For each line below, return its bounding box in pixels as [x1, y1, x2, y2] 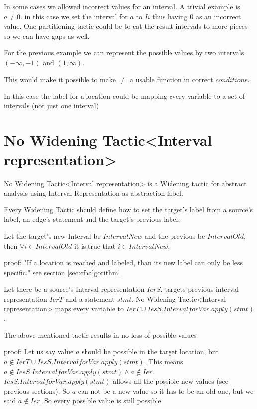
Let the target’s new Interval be [4, 231, 101, 241]
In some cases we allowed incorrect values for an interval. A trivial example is [4, 1, 240, 11]
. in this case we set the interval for [20, 11, 128, 21]
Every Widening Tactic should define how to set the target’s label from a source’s [4, 204, 253, 214]
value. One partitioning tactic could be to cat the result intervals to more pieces [4, 21, 248, 31]
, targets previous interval [160, 284, 239, 294]
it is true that [74, 240, 116, 251]
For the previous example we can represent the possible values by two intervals [4, 47, 244, 58]
